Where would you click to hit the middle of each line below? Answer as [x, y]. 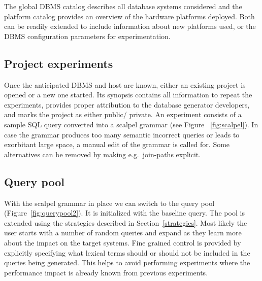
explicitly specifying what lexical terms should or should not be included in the [127, 252]
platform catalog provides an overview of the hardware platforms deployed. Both [129, 16]
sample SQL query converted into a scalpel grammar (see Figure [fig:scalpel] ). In [131, 124]
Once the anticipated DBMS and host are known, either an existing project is [125, 84]
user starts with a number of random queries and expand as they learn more [123, 233]
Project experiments [59, 63]
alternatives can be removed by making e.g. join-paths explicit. [103, 154]
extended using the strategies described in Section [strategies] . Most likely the [126, 222]
